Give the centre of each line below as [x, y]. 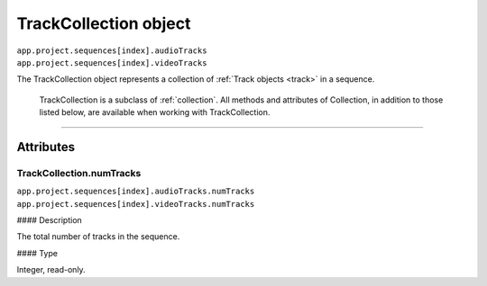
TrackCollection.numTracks [79, 173]
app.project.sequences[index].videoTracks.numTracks [136, 204]
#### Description [50, 220]
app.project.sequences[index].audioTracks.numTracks [136, 192]
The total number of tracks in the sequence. [98, 237]
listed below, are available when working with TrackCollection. [155, 112]
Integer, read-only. [51, 270]
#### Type [37, 253]
